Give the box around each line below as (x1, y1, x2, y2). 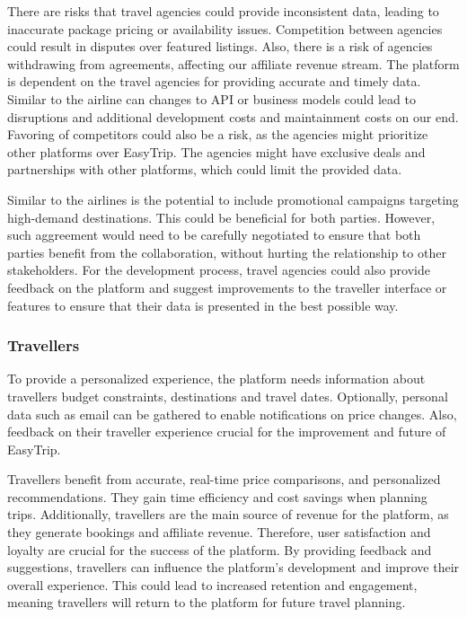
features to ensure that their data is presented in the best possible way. (7, 295, 399, 314)
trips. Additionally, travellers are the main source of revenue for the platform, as (7, 505, 449, 524)
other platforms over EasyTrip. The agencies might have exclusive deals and (7, 142, 426, 161)
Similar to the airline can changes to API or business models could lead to (7, 89, 416, 108)
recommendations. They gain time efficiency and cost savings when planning (7, 487, 427, 506)
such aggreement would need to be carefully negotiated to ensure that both (7, 225, 421, 244)
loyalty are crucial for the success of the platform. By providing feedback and (7, 540, 432, 559)
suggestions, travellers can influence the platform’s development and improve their (7, 558, 460, 577)
